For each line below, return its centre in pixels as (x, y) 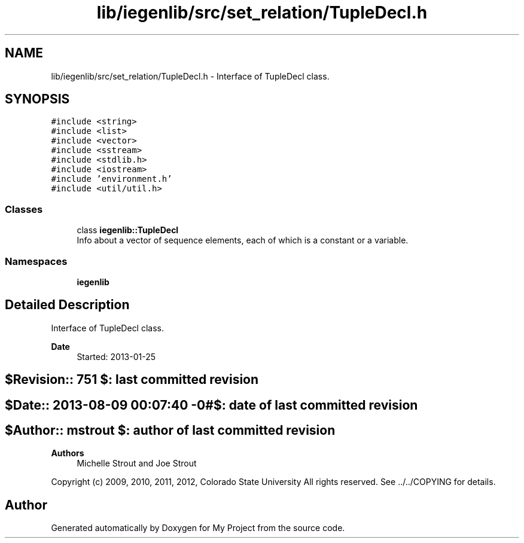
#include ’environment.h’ (112, 179)
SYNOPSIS (37, 99)
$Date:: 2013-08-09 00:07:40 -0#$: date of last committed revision (211, 405)
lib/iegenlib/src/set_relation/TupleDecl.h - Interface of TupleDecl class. (190, 76)
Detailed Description (67, 305)
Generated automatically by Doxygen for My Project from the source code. (198, 528)
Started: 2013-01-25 (116, 356)
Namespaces (36, 261)
